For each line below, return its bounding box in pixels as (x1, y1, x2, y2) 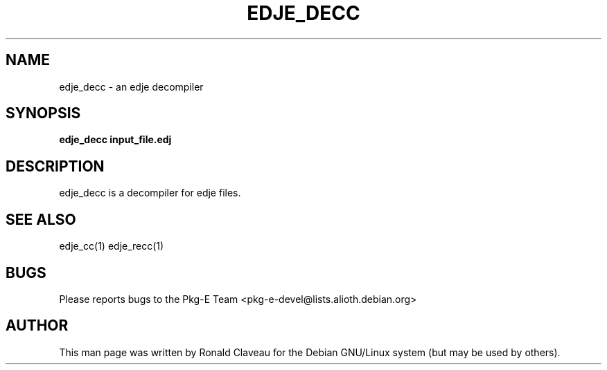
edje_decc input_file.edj (59, 133, 172, 146)
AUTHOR (6, 317, 69, 335)
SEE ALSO (6, 210, 76, 228)
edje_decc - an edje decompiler (59, 80, 204, 93)
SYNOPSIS (6, 104, 81, 122)
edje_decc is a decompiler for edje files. (59, 187, 241, 199)
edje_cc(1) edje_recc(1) (59, 240, 164, 252)
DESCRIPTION (6, 157, 105, 175)
